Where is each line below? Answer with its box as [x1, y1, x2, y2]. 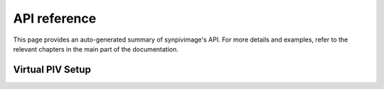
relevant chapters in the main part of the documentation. [13, 44, 179, 53]
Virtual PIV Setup [13, 64, 92, 76]
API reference [13, 11, 97, 26]
